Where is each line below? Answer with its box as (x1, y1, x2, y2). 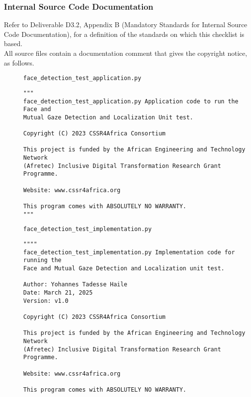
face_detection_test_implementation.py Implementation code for (23, 248, 235, 256)
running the (23, 257, 62, 264)
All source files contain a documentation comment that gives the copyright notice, (4, 48, 247, 58)
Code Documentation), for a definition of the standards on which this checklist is (4, 29, 245, 39)
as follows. (4, 57, 34, 67)
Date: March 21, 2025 (23, 289, 93, 296)
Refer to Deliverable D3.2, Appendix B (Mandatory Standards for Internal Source (4, 19, 248, 30)
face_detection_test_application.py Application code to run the (23, 98, 238, 105)
